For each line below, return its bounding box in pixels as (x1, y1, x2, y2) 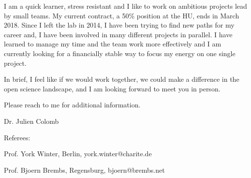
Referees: (4, 132, 30, 142)
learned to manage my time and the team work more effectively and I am (4, 39, 221, 49)
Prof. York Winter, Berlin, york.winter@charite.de (4, 148, 152, 159)
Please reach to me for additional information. (4, 100, 141, 110)
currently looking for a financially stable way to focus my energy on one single (4, 48, 236, 58)
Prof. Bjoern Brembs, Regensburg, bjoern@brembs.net (4, 164, 165, 175)
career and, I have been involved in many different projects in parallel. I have (4, 29, 233, 39)
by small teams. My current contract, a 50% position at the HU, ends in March (4, 10, 239, 20)
